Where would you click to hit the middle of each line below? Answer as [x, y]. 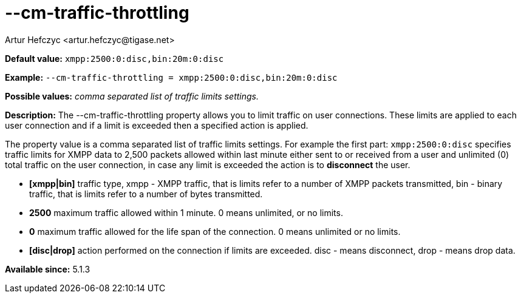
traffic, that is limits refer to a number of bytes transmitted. [146, 194]
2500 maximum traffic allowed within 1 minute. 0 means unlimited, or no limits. [186, 212]
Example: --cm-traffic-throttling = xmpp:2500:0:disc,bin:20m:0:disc [171, 77]
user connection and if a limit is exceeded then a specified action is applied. [157, 125]
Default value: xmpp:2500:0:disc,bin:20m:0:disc [114, 58]
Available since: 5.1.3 [48, 269]
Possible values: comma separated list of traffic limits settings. [132, 96]
